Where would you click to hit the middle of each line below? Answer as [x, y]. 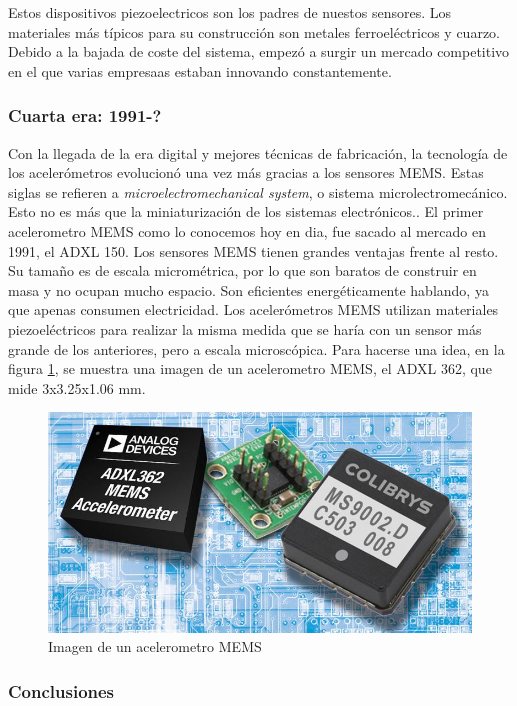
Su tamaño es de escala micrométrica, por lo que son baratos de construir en [242, 270]
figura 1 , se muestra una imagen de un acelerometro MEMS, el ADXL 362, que [250, 368]
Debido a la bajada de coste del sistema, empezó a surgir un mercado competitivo [259, 51]
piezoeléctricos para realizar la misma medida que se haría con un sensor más [245, 328]
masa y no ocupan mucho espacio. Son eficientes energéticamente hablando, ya [248, 289]
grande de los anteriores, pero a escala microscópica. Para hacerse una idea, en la [256, 348]
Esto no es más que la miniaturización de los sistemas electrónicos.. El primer [246, 211]
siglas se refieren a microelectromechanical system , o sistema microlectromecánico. [258, 191]
